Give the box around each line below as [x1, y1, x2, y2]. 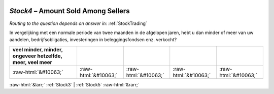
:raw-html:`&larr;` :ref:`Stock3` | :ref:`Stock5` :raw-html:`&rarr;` [9, 81, 140, 87]
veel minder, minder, [12, 46, 63, 53]
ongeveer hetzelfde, [12, 52, 63, 59]
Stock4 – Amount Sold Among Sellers [9, 7, 130, 15]
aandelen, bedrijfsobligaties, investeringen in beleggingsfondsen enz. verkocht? [9, 37, 177, 43]
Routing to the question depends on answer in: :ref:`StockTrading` [9, 20, 147, 26]
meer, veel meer [12, 58, 53, 66]
